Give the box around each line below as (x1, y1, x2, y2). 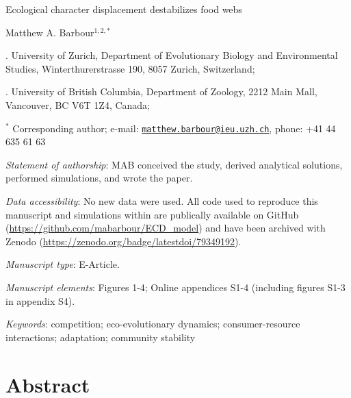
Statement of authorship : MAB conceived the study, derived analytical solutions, (5, 157, 343, 171)
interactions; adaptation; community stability (5, 329, 196, 344)
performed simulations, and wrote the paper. (5, 171, 193, 185)
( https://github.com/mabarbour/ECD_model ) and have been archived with (5, 221, 326, 235)
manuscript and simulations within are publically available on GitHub (5, 207, 299, 221)
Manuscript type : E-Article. (5, 257, 120, 271)
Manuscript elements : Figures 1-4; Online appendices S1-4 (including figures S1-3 (5, 279, 346, 294)
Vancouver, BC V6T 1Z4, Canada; (5, 97, 151, 112)
